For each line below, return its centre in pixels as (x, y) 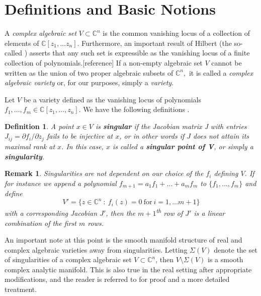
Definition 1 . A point (39, 126)
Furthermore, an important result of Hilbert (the (157, 43)
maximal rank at (30, 146)
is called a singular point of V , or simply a (183, 146)
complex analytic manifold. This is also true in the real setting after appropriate (128, 269)
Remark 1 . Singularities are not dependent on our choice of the (104, 173)
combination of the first (40, 223)
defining (226, 173)
